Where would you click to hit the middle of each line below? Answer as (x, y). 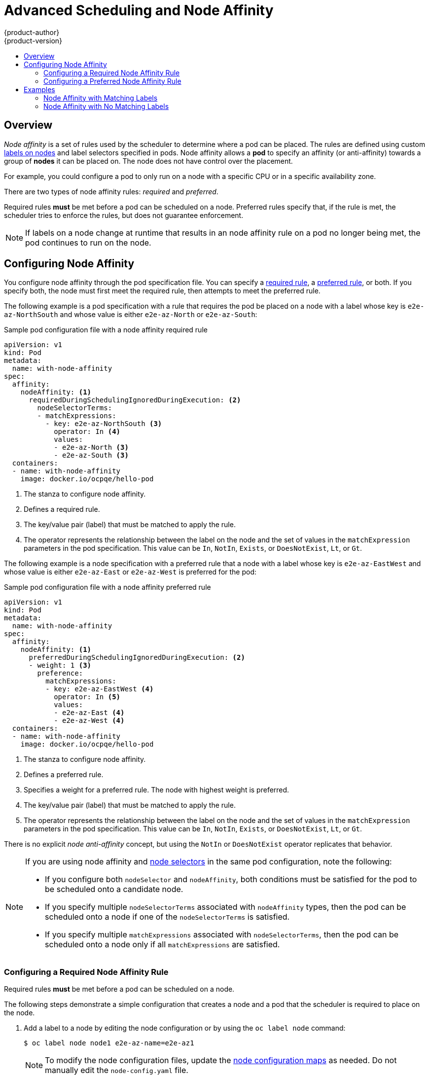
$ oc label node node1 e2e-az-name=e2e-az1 (109, 1043)
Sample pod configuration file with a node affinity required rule (106, 330)
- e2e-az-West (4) (89, 721)
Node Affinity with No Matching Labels (106, 106)
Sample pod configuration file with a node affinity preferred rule (107, 587)
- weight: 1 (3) (60, 665)
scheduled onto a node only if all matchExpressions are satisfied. (162, 945)
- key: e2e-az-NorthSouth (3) (104, 424)
